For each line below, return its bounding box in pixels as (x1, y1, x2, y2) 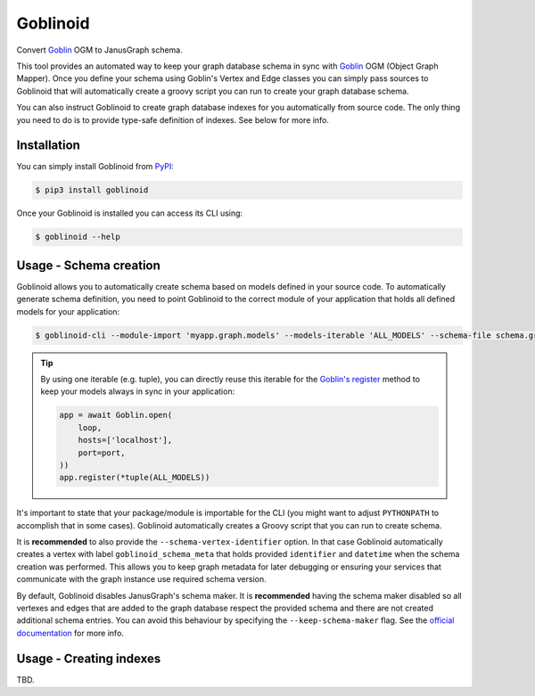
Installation (16, 138, 80, 153)
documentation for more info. (16, 627, 125, 638)
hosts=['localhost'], (78, 435, 173, 446)
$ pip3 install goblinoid (35, 185, 149, 195)
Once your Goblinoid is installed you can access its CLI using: (16, 208, 243, 218)
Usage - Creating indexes (16, 651, 161, 666)
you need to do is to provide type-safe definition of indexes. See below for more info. (16, 114, 330, 125)
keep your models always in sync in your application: (40, 386, 235, 397)
